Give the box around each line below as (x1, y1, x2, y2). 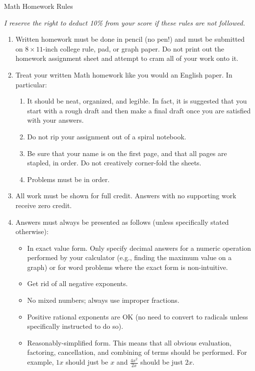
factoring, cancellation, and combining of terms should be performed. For (27, 347, 247, 357)
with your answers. (27, 115, 84, 125)
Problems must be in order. (27, 174, 110, 184)
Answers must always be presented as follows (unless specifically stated (15, 216, 229, 227)
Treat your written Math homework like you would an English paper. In (15, 69, 232, 79)
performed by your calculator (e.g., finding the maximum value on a (27, 252, 232, 263)
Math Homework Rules (4, 1, 73, 11)
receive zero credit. (15, 200, 72, 210)
